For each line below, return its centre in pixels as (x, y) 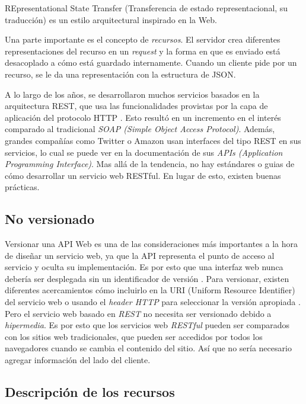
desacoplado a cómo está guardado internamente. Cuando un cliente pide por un (151, 62)
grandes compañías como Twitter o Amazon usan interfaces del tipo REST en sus (153, 140)
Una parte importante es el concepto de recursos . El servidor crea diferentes (143, 39)
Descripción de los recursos (90, 392)
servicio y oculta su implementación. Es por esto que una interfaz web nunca (144, 267)
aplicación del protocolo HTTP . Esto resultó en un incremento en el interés (143, 117)
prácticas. (22, 187)
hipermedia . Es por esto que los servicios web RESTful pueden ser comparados (147, 325)
